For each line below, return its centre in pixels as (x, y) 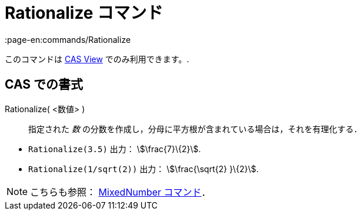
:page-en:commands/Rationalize (68, 39)
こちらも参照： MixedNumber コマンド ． (121, 192)
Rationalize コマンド (84, 13)
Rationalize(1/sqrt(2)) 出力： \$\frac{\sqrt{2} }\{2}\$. (143, 169)
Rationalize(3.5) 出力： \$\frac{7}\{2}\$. (115, 149)
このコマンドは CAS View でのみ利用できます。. (97, 59)
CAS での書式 (44, 85)
